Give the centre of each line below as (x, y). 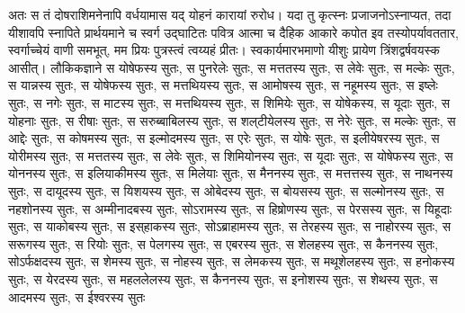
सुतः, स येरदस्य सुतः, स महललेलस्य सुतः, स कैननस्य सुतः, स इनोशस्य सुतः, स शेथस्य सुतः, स (223, 278)
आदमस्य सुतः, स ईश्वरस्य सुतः (77, 296)
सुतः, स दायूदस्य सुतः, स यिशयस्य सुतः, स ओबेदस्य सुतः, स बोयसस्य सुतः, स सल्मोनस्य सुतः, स (226, 190)
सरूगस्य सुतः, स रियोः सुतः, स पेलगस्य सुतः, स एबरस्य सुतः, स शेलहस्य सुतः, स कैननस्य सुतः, (224, 243)
